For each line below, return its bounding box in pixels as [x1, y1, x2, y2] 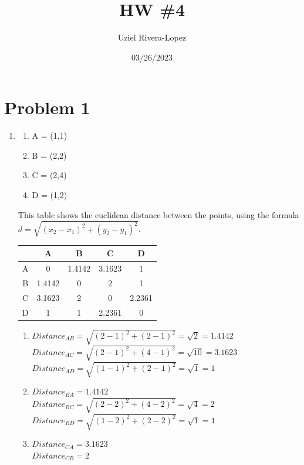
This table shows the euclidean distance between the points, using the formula [18, 208, 299, 220]
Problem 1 [4, 95, 90, 119]
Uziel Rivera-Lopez [117, 31, 187, 44]
